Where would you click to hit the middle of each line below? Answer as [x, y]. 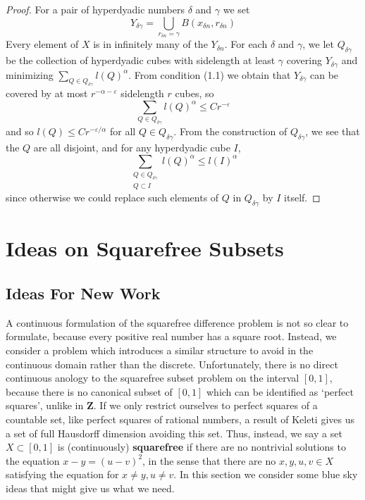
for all [123, 131]
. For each [246, 44]
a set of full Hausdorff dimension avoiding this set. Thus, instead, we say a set [174, 433]
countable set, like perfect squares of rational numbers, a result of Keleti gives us [180, 419]
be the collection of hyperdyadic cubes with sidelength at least [141, 60]
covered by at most [47, 93]
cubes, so [194, 93]
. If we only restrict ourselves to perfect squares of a [205, 405]
